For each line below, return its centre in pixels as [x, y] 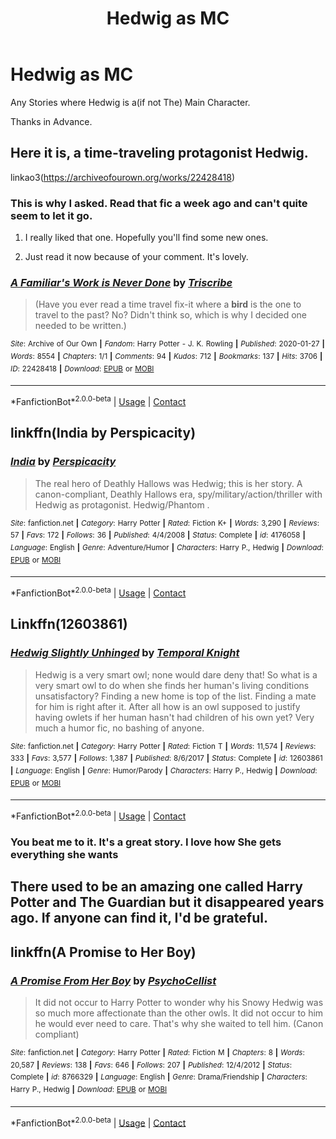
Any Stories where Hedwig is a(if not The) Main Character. [130, 102]
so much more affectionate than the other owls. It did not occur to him [179, 1013]
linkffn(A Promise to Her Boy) [103, 952]
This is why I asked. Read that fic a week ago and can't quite [159, 203]
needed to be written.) [80, 326]
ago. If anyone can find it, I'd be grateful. [139, 918]
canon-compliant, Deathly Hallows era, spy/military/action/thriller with [178, 494]
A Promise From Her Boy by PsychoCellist [113, 980]
